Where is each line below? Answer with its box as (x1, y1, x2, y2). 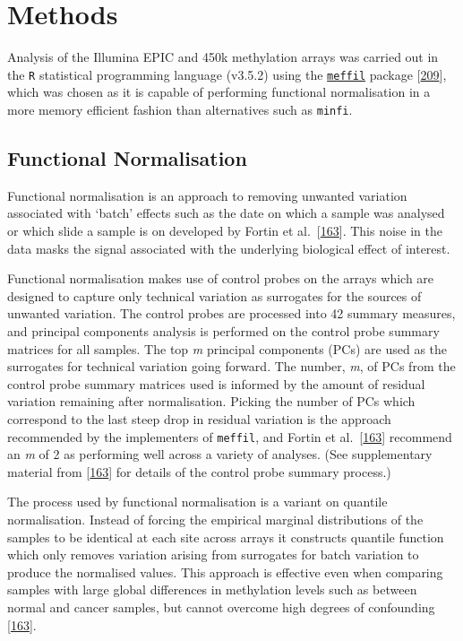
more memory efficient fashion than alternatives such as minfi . (7, 100, 353, 118)
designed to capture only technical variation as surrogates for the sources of (7, 286, 422, 305)
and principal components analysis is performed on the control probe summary (7, 321, 440, 340)
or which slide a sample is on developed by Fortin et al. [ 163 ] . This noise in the (7, 221, 443, 240)
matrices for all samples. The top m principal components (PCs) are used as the (7, 339, 448, 358)
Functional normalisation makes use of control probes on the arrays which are (7, 269, 434, 288)
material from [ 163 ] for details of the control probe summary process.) (7, 462, 391, 481)
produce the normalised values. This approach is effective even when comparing (7, 562, 443, 581)
